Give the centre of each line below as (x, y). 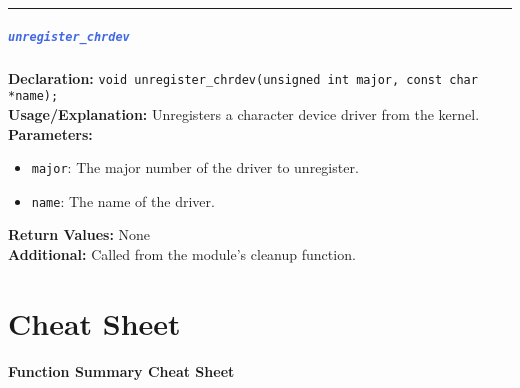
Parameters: (50, 133)
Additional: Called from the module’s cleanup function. (182, 254)
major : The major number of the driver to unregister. (195, 167)
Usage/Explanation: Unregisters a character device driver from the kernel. (244, 113)
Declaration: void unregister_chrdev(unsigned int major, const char (243, 77)
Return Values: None (79, 234)
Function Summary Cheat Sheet (121, 370)
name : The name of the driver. (123, 200)
